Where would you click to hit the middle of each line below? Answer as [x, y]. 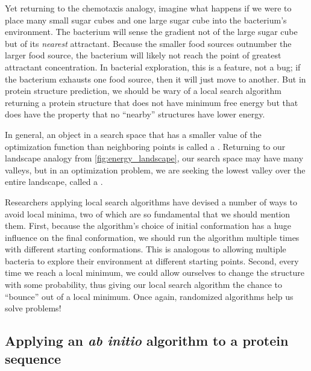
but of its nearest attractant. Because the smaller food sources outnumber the [148, 43]
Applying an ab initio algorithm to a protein [147, 341]
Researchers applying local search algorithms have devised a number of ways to [151, 201]
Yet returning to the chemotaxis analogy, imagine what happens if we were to [148, 8]
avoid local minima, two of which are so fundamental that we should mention [148, 214]
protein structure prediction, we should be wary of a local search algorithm [143, 91]
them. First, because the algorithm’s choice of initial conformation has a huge [148, 226]
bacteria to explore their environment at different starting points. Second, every [152, 260]
